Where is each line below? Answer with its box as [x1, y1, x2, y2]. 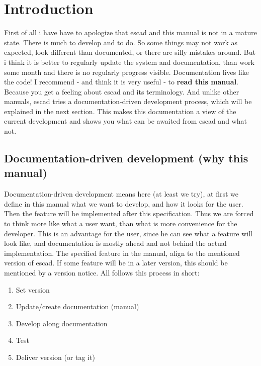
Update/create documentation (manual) [16, 301, 139, 312]
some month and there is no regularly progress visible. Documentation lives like [4, 66, 249, 77]
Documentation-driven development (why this [4, 150, 248, 166]
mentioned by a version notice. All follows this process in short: [4, 267, 200, 278]
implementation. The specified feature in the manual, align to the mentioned [4, 247, 240, 258]
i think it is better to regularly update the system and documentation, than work [4, 56, 254, 67]
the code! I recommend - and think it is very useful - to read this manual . [4, 76, 239, 87]
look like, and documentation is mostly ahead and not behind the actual [4, 238, 227, 248]
